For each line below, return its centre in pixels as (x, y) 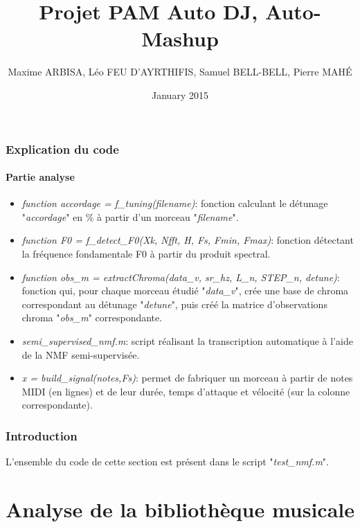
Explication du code (62, 149)
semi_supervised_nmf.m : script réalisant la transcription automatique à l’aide (187, 340)
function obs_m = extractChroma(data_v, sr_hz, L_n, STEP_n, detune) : (181, 277)
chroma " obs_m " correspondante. (92, 318)
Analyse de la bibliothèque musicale (180, 509)
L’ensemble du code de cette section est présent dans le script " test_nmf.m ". (167, 462)
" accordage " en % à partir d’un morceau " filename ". (130, 216)
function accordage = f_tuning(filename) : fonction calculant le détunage (175, 203)
